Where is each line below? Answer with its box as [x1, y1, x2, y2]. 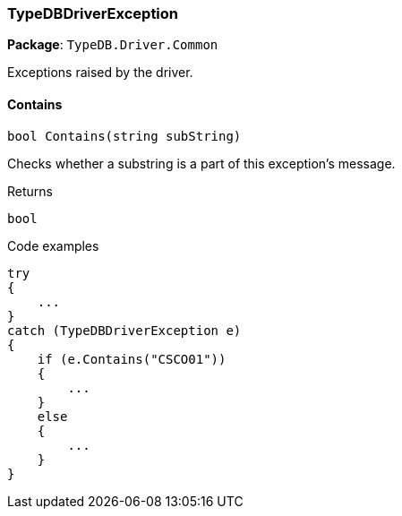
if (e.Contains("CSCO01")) [37, 351, 227, 366]
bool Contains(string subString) [7, 128, 242, 143]
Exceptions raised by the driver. [7, 64, 193, 81]
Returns [7, 183, 53, 199]
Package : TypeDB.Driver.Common [7, 37, 218, 53]
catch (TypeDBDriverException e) [7, 322, 242, 338]
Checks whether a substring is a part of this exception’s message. [7, 155, 396, 171]
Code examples [7, 237, 99, 254]
